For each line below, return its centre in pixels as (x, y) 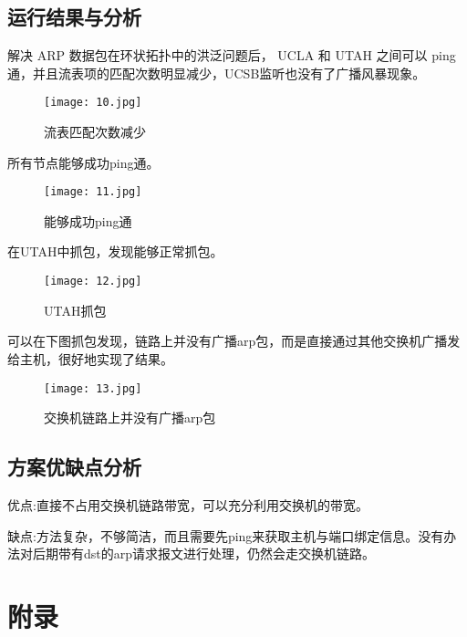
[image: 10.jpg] (93, 103)
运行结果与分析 (74, 17)
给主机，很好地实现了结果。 (90, 358)
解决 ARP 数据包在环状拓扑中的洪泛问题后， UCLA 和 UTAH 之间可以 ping (232, 55)
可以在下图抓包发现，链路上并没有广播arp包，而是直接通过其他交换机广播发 (234, 341)
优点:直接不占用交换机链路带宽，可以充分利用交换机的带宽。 (188, 504)
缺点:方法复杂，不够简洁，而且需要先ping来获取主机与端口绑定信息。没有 (226, 535)
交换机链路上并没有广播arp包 (130, 418)
